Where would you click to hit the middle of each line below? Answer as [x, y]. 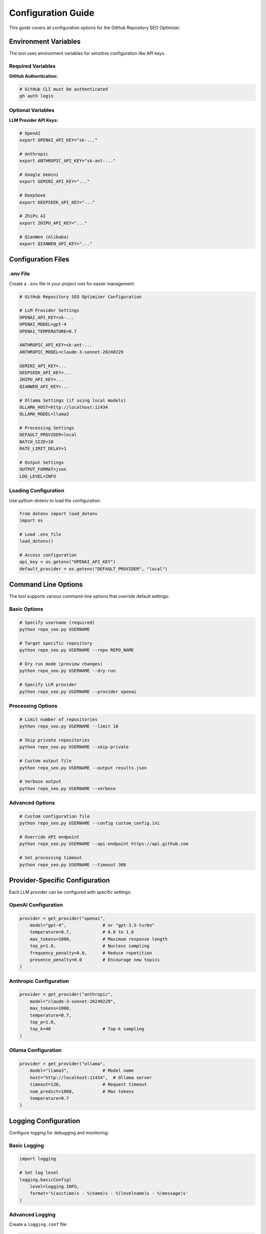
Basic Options [26, 609]
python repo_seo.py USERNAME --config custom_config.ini [90, 823]
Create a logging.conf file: [38, 1225]
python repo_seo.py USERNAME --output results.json [83, 768]
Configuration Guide [52, 13]
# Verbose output [40, 782]
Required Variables [33, 66]
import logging [38, 1159]
